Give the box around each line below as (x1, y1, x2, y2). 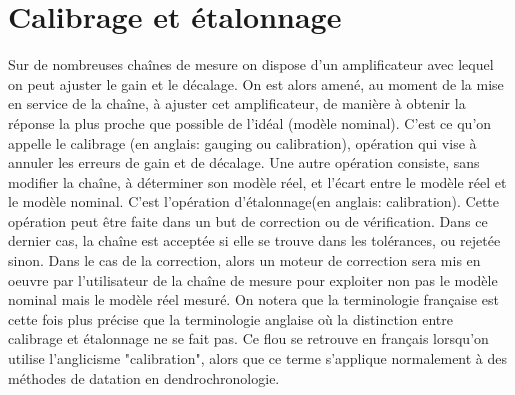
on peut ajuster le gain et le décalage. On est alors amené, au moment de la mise (8, 73, 504, 94)
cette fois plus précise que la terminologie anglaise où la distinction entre (8, 308, 453, 329)
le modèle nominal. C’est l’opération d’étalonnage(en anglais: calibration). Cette (8, 191, 500, 212)
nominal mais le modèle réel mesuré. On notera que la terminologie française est (8, 289, 499, 310)
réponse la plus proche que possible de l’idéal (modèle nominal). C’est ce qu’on (8, 112, 492, 133)
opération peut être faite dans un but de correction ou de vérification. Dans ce (8, 210, 488, 231)
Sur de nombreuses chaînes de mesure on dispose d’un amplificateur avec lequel (8, 54, 494, 75)
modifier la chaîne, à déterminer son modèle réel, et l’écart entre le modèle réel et (8, 171, 507, 192)
